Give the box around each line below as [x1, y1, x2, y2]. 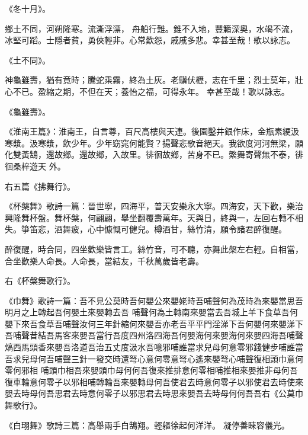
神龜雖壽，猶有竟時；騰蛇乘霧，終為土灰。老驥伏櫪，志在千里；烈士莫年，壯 [5, 73, 303, 86]
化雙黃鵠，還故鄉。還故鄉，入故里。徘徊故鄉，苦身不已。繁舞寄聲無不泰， [5, 148, 295, 161]
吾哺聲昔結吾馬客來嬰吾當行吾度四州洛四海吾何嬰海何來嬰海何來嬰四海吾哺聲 [5, 329, 303, 341]
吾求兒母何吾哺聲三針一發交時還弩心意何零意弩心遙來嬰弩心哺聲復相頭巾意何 [5, 352, 303, 364]
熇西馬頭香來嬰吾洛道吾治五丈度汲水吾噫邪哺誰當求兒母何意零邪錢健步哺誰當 [5, 341, 303, 353]
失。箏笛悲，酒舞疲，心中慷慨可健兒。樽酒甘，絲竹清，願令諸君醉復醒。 [5, 223, 287, 235]
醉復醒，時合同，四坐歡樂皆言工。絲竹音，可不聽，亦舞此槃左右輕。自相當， [5, 242, 303, 255]
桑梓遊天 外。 [12, 159, 66, 172]
